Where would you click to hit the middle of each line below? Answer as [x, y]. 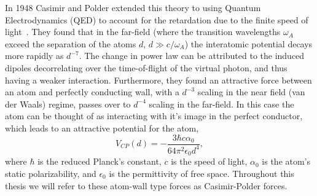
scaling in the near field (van [251, 92]
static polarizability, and [51, 173]
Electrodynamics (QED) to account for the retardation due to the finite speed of [157, 19]
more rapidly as [34, 56]
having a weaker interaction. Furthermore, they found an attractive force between [158, 80]
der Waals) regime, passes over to [68, 104]
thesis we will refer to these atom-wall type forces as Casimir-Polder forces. [146, 185]
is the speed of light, [209, 161]
